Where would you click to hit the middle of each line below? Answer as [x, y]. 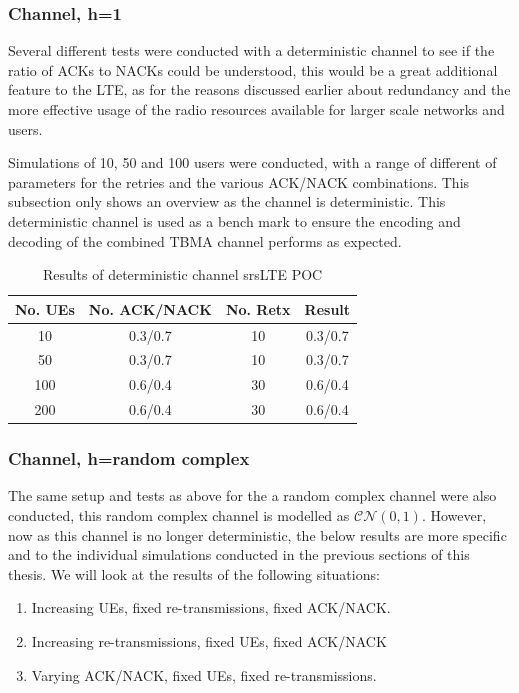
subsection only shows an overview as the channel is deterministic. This [227, 201]
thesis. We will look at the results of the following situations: [194, 573]
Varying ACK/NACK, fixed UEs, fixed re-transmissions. [204, 674]
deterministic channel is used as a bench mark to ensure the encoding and [234, 220]
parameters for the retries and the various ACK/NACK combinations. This [239, 181]
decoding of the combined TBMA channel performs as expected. [205, 240]
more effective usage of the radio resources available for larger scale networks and [256, 109]
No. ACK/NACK [150, 308]
